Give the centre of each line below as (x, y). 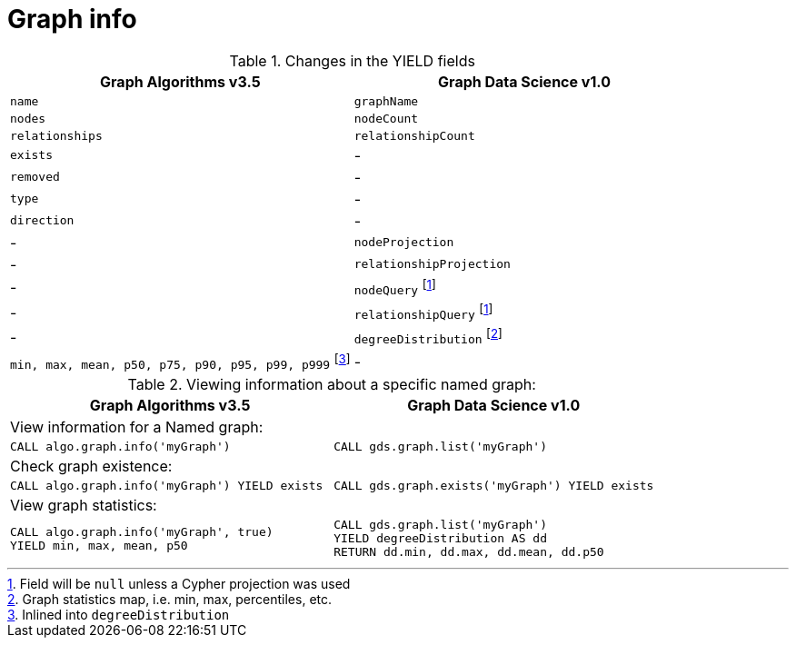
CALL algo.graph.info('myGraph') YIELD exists (167, 486)
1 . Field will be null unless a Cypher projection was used (179, 584)
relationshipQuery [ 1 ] (423, 312)
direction (42, 221)
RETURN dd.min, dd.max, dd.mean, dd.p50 (469, 552)
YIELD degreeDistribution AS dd (441, 539)
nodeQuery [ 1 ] (395, 287)
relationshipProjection (432, 264)
